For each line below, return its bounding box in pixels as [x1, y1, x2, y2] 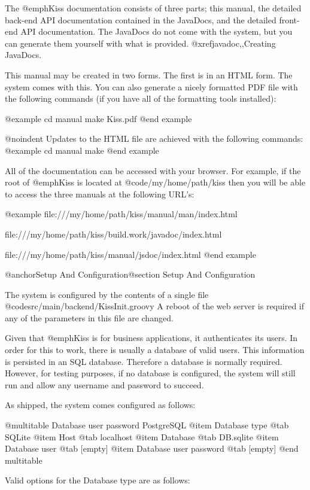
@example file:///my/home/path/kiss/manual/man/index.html [5, 208, 238, 220]
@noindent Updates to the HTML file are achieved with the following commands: [5, 132, 303, 145]
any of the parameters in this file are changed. [5, 311, 174, 324]
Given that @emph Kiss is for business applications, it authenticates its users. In [5, 331, 298, 344]
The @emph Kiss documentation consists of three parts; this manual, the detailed [5, 2, 302, 14]
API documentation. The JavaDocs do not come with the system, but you [20, 25, 293, 38]
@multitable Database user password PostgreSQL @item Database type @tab [5, 419, 289, 431]
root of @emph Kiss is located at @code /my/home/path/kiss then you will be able [5, 176, 306, 188]
